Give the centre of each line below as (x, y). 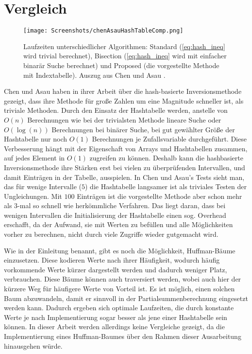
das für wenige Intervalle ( (43, 186)
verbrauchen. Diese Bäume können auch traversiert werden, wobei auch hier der (123, 279)
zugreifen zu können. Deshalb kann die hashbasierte (166, 158)
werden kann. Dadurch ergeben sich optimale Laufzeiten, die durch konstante (119, 308)
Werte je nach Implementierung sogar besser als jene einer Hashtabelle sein (116, 317)
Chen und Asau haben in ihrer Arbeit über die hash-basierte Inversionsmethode (123, 91)
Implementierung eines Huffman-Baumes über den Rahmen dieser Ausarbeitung (123, 336)
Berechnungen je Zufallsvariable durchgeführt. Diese (169, 139)
